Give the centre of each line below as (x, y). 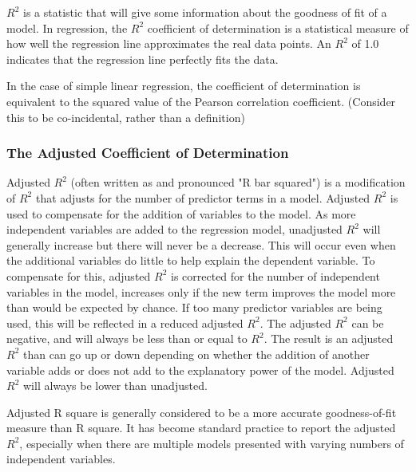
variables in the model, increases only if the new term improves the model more (201, 291)
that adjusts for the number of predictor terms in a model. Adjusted (203, 197)
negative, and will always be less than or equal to (127, 338)
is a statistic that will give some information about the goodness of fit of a (205, 12)
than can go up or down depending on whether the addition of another (196, 354)
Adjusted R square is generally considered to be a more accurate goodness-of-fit (202, 412)
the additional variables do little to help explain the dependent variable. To (191, 260)
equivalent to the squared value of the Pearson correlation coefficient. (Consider (201, 101)
